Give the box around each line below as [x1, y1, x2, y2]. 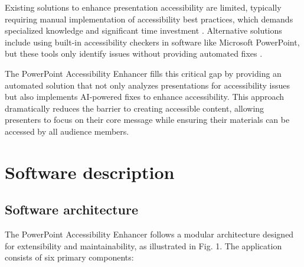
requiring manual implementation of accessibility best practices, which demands [5, 12, 293, 25]
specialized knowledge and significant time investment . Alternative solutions [5, 24, 282, 37]
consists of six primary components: [5, 251, 134, 263]
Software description [5, 159, 175, 184]
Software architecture [5, 200, 139, 219]
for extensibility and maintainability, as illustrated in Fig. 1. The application [5, 239, 282, 252]
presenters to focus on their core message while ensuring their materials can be [5, 113, 290, 126]
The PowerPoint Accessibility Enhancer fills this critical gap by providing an [5, 67, 282, 79]
